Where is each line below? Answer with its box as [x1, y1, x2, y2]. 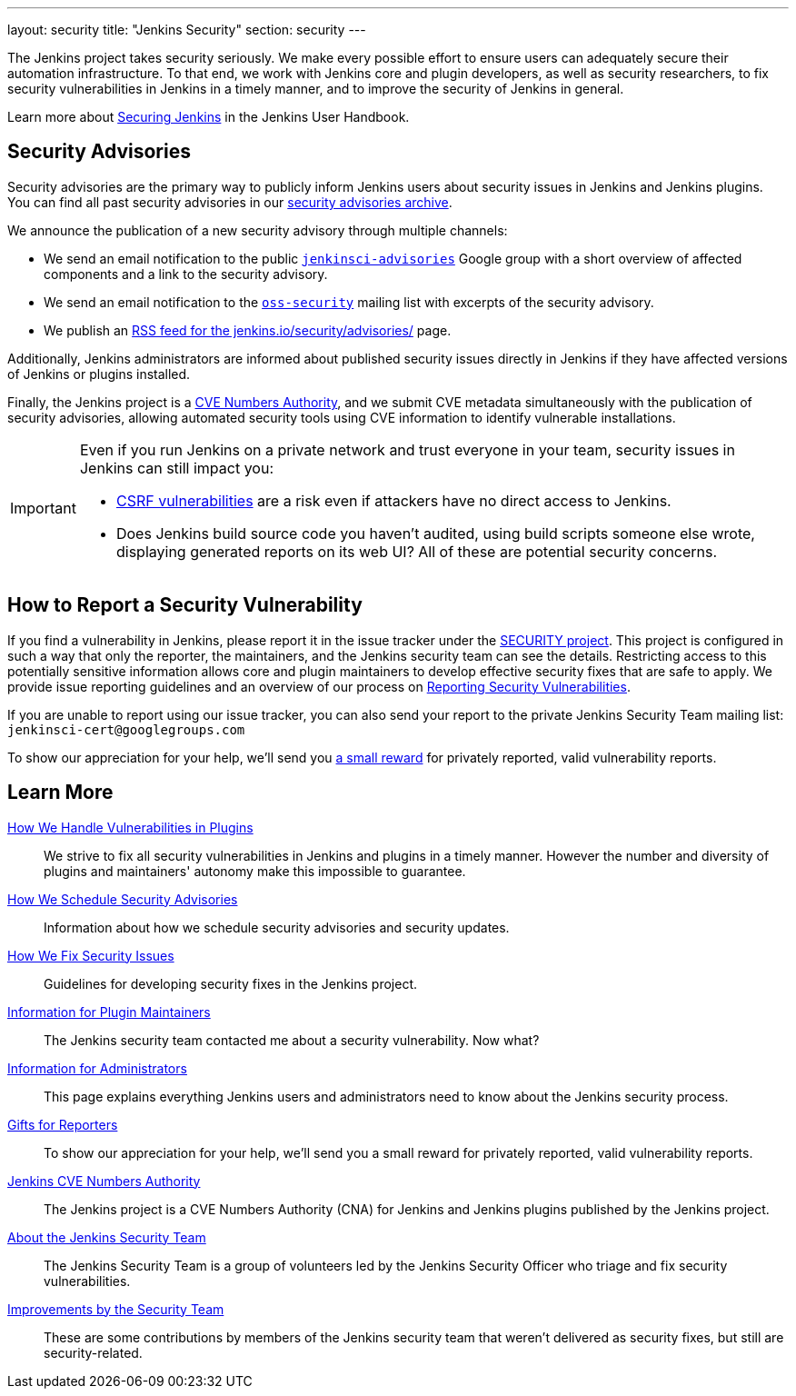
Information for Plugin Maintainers [7, 1003, 211, 1020]
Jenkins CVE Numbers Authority [7, 1172, 201, 1189]
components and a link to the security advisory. [44, 265, 328, 282]
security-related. [44, 1344, 143, 1361]
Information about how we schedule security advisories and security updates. [44, 919, 510, 935]
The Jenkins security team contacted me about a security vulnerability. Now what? [44, 1032, 540, 1048]
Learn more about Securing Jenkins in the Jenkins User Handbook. [7, 109, 410, 125]
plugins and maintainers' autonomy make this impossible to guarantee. [44, 863, 466, 879]
